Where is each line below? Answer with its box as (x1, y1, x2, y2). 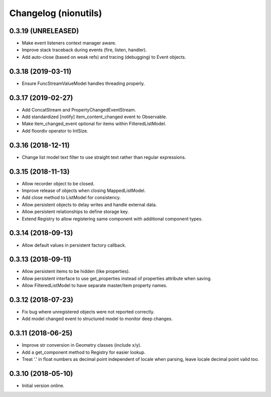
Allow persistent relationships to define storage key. (22, 209, 129, 215)
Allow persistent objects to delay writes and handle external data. (22, 202, 157, 208)
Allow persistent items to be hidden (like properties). (22, 268, 130, 274)
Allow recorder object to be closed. (22, 180, 95, 186)
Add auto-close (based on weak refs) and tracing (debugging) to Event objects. (22, 54, 186, 60)
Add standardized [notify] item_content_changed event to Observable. (22, 114, 168, 120)
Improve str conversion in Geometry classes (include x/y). (22, 342, 142, 348)
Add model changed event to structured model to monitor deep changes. (22, 316, 173, 322)
